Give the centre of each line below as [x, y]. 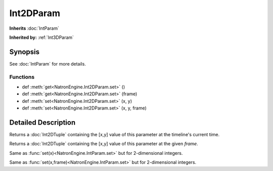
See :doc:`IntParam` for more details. [48, 64]
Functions [22, 77]
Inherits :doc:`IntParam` [34, 28]
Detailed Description [42, 122]
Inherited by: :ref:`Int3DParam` [42, 37]
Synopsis [25, 52]
